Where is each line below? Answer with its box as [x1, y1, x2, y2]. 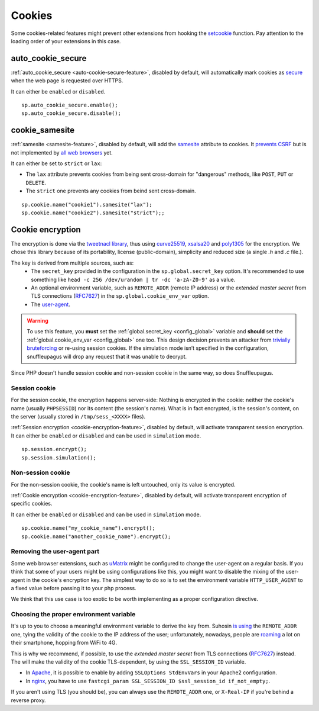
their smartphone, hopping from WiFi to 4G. [11, 639, 118, 646]
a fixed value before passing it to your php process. [11, 584, 136, 591]
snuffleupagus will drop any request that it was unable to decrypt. [27, 353, 187, 360]
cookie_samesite [11, 125, 75, 136]
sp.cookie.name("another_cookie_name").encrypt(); [21, 533, 171, 540]
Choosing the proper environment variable [11, 610, 136, 619]
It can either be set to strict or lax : [11, 160, 102, 167]
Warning [27, 317, 48, 324]
